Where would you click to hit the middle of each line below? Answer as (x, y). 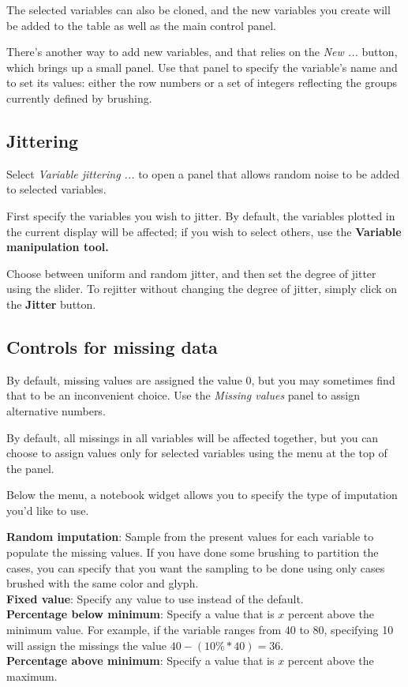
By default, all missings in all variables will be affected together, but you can (193, 437)
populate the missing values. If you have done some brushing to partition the (193, 552)
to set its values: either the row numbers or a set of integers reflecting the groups (202, 83)
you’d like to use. (48, 510)
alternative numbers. (56, 410)
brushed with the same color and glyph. (103, 583)
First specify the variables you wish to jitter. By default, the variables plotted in (201, 215)
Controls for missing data (112, 346)
